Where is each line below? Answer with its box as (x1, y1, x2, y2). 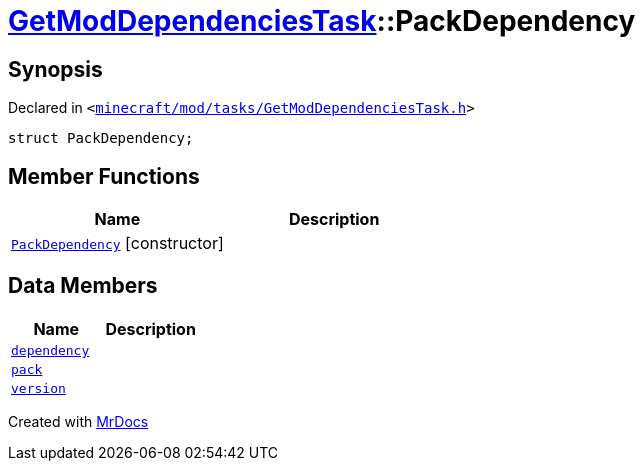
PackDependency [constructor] (11, 233, 224, 254)
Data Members (8, 273, 158, 299)
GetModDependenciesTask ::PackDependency (8, 4, 636, 38)
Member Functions (8, 163, 200, 189)
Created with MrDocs (8, 412, 149, 430)
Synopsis (8, 56, 103, 82)
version (11, 380, 66, 396)
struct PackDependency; (8, 130, 194, 147)
